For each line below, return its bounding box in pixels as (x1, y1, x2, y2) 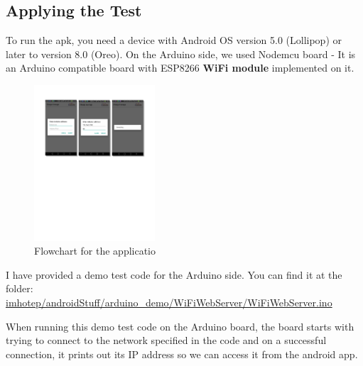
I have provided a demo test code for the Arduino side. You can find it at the (6, 267, 342, 282)
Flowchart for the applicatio (34, 243, 156, 258)
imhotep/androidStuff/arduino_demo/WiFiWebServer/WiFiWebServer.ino (6, 294, 332, 309)
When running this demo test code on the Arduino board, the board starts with (6, 318, 354, 333)
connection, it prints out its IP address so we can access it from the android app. (6, 346, 358, 361)
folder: (6, 281, 33, 296)
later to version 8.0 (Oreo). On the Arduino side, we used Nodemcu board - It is (6, 46, 356, 61)
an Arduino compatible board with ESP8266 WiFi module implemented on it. (6, 60, 354, 75)
